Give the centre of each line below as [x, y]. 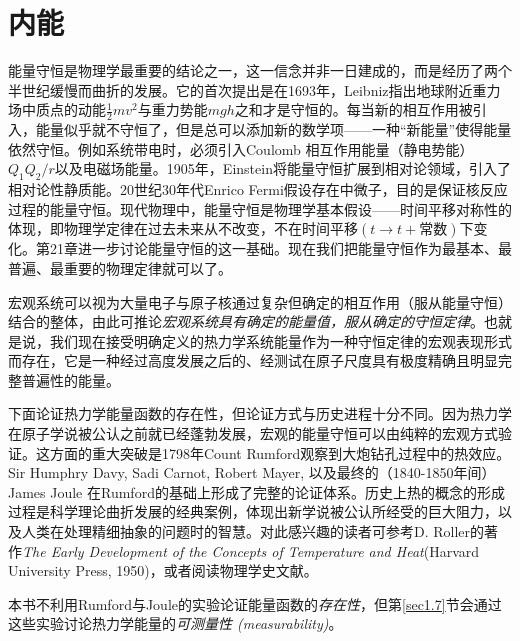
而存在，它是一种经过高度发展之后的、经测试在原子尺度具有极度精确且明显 [253, 360]
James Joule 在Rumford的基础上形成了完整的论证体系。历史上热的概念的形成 [256, 491]
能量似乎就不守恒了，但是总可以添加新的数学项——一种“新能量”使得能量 [273, 129]
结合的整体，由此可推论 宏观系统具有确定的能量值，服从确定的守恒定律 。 [246, 321]
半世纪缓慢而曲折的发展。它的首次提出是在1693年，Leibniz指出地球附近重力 [254, 89]
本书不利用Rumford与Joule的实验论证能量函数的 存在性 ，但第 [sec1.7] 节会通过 [255, 603]
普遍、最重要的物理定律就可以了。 [120, 267]
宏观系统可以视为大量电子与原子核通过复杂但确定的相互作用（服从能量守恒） [260, 301]
